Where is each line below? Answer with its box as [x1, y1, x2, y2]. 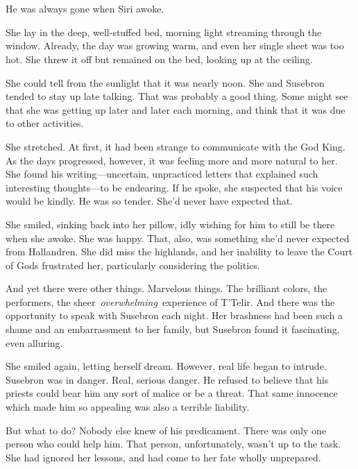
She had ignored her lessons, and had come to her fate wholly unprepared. [6, 450, 321, 464]
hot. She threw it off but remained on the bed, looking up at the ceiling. [6, 51, 313, 66]
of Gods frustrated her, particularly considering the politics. [6, 257, 260, 272]
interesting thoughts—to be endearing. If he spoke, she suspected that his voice [6, 180, 343, 194]
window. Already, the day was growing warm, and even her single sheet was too [6, 38, 344, 53]
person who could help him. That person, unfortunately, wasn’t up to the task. [6, 436, 341, 451]
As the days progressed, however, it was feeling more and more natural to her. [6, 153, 338, 167]
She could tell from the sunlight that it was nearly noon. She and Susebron [6, 75, 325, 89]
